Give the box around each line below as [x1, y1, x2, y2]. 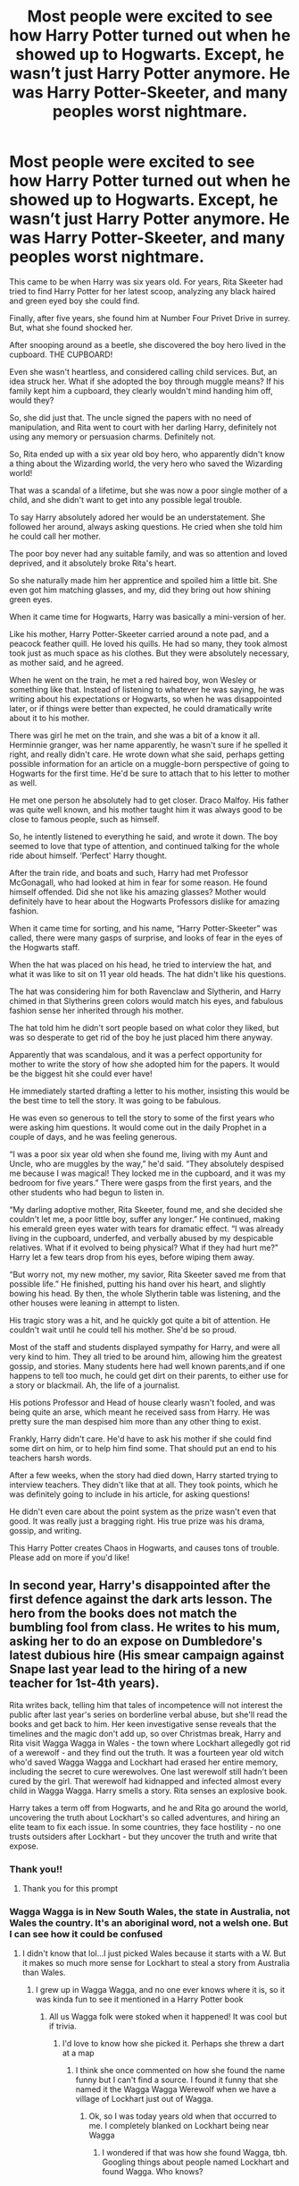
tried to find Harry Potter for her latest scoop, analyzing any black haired [9, 285, 277, 296]
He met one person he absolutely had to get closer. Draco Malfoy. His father [9, 795, 289, 805]
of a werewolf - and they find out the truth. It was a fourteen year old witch [9, 1747, 284, 1757]
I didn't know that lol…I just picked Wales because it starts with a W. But [21, 1948, 287, 1959]
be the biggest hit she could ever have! [9, 1067, 153, 1079]
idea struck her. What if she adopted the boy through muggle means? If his [9, 376, 285, 387]
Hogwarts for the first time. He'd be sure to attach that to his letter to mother [9, 768, 290, 778]
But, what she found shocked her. [9, 322, 134, 333]
